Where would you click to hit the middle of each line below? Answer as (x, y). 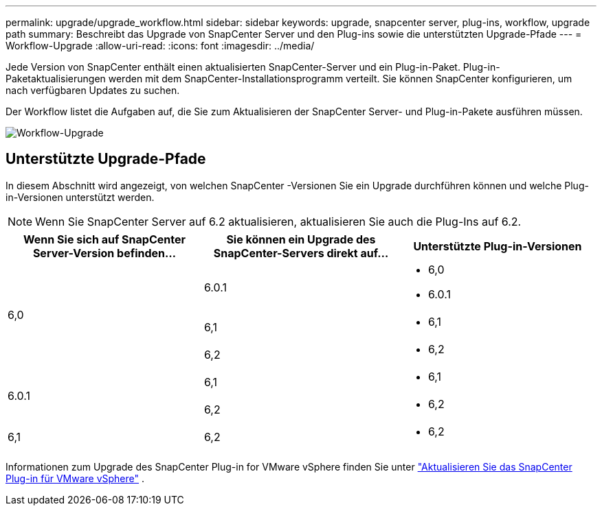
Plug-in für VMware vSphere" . (75, 478)
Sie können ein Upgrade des (301, 239)
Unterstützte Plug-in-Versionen (498, 246)
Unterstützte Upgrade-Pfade (106, 159)
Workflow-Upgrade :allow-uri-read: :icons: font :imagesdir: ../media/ (160, 46)
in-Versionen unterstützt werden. (80, 197)
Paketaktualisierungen (56, 79)
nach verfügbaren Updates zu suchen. (93, 90)
